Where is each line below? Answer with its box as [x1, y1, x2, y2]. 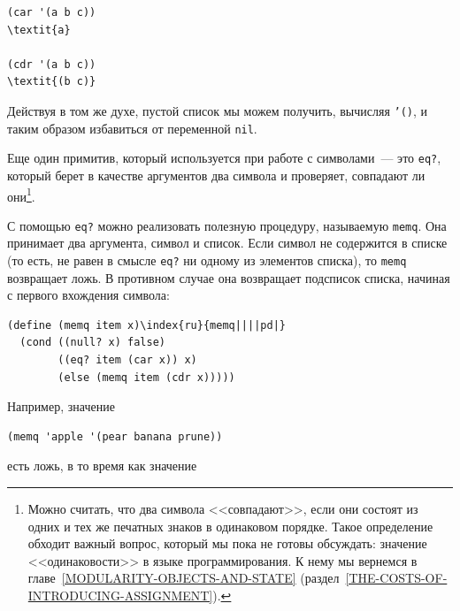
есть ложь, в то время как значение [7, 456, 197, 475]
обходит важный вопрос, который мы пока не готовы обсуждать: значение [27, 534, 427, 553]
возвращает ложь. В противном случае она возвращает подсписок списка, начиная [7, 268, 450, 286]
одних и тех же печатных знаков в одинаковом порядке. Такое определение [27, 516, 433, 535]
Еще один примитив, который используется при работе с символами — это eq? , [7, 149, 441, 167]
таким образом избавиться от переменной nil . [7, 118, 257, 137]
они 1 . [7, 184, 35, 205]
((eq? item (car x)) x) [57, 354, 197, 367]
